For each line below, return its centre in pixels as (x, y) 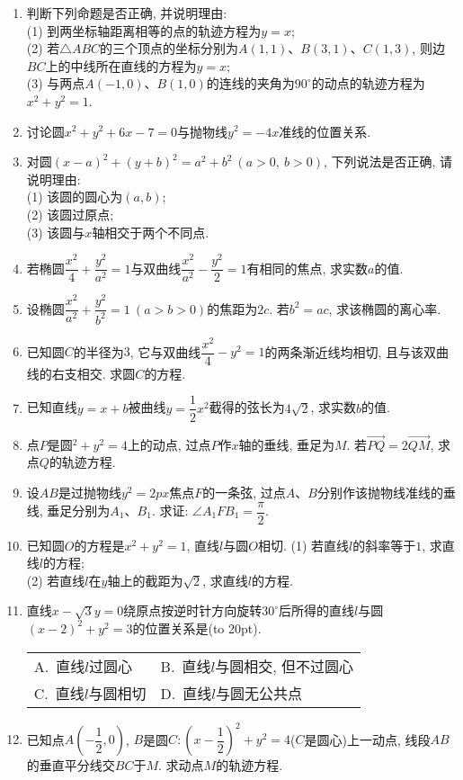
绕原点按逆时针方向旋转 (193, 610)
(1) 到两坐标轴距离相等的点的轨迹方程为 (144, 30)
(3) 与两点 (56, 83)
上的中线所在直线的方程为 (121, 65)
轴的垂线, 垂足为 (286, 444)
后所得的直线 (317, 610)
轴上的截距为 (145, 580)
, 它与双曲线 (165, 351)
